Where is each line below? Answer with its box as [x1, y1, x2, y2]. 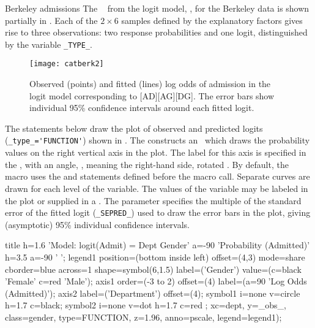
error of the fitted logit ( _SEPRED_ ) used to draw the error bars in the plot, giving [5, 206, 311, 219]
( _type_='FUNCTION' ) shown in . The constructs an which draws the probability [5, 134, 310, 147]
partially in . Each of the [5, 13, 98, 26]
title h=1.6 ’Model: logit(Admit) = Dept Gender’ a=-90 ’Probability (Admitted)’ [5, 238, 310, 251]
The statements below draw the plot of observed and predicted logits [5, 121, 263, 134]
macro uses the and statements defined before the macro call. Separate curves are [5, 170, 310, 183]
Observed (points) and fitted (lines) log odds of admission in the [29, 77, 271, 90]
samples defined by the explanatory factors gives [121, 13, 303, 26]
